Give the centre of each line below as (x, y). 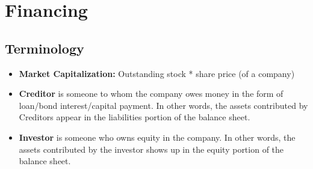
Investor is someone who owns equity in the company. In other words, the (157, 137)
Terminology (45, 48)
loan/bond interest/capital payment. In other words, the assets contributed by (163, 105)
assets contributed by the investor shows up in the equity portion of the (151, 149)
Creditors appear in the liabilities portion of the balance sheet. (135, 117)
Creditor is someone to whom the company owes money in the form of (151, 94)
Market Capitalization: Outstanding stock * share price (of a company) (157, 73)
